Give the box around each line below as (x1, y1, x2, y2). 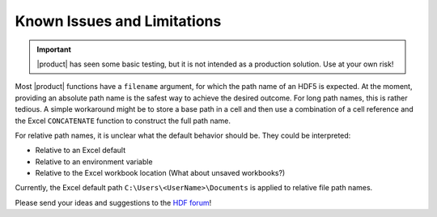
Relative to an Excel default (35, 146, 125, 155)
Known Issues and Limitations (15, 12, 222, 30)
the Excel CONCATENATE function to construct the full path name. (15, 116, 231, 126)
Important (36, 45, 72, 54)
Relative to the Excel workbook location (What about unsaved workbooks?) (35, 168, 286, 178)
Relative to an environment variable (35, 156, 153, 166)
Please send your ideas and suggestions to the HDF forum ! (15, 198, 212, 207)
